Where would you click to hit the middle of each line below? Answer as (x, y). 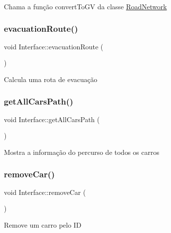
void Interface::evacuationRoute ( (54, 46)
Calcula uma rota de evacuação (51, 79)
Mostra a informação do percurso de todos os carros (82, 152)
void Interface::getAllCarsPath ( (52, 119)
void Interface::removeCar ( (45, 192)
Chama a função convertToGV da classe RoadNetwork (85, 6)
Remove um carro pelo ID (43, 225)
